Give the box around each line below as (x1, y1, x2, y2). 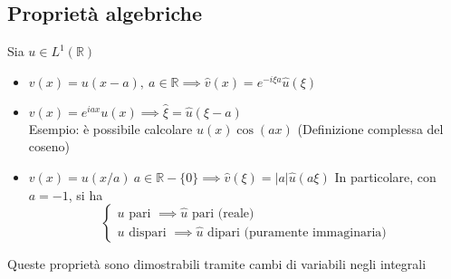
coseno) (28, 137, 70, 156)
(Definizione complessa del (297, 119, 444, 138)
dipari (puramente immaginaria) (207, 226, 387, 239)
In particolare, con (334, 167, 437, 186)
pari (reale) (191, 207, 254, 220)
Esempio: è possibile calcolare (28, 119, 193, 138)
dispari (129, 226, 167, 239)
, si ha (68, 185, 103, 204)
